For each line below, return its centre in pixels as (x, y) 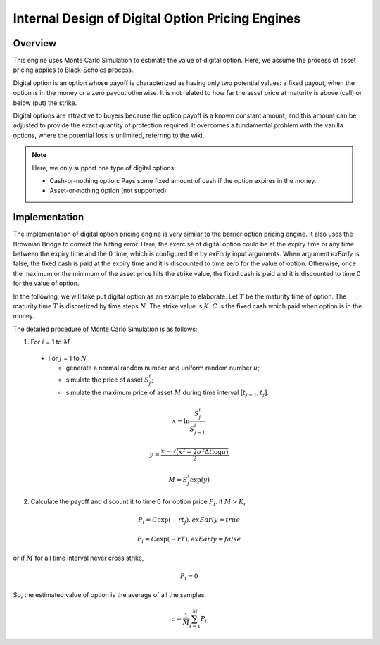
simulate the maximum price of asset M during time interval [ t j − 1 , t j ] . (167, 393)
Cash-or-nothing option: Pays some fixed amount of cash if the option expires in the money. (183, 180)
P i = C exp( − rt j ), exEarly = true (189, 520)
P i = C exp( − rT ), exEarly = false (189, 540)
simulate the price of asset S (107, 380)
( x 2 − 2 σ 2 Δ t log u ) (202, 451)
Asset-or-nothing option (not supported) (108, 191)
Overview (35, 43)
